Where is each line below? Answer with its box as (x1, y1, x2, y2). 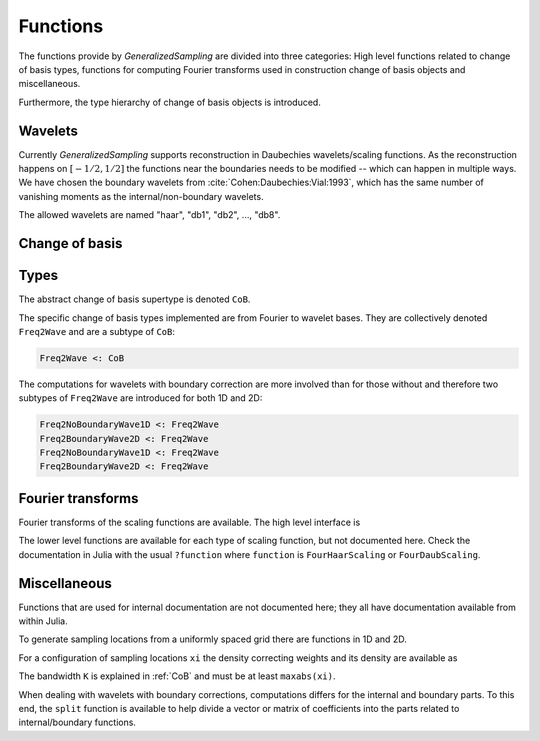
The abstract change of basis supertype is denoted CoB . (18, 293, 251, 305)
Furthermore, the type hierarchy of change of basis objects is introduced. (18, 96, 322, 108)
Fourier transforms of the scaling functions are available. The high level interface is (18, 516, 361, 528)
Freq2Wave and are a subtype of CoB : (18, 325, 175, 337)
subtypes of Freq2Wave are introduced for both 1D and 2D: (18, 392, 263, 404)
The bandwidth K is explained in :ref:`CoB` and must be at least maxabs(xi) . (18, 670, 336, 682)
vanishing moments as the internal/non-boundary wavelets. (18, 190, 264, 202)
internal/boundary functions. (18, 716, 137, 729)
